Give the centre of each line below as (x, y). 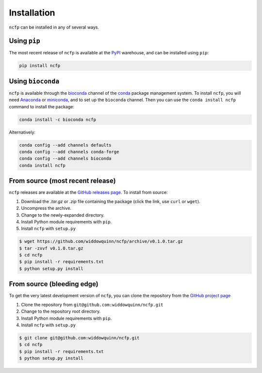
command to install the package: (42, 106)
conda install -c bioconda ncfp (58, 119)
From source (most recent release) (62, 181)
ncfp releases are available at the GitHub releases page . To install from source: (88, 192)
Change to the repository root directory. (61, 311)
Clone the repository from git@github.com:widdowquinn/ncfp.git (92, 305)
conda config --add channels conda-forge (69, 152)
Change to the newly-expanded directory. (63, 215)
